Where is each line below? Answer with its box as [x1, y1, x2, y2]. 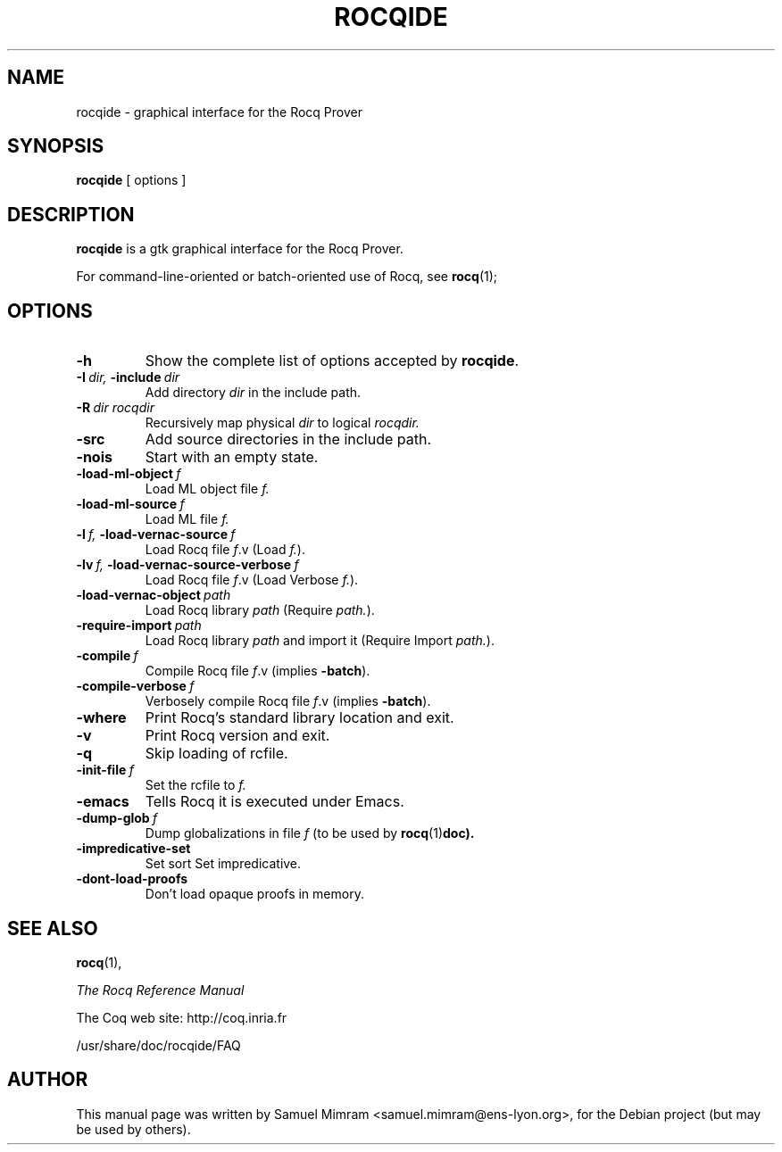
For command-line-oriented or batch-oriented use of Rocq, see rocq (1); [76, 269, 498, 285]
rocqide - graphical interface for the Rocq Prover [76, 104, 362, 120]
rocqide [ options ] [76, 172, 187, 188]
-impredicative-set [76, 841, 191, 857]
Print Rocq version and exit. [145, 726, 330, 745]
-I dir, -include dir [76, 369, 180, 385]
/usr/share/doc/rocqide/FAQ [76, 1037, 241, 1053]
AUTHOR [7, 1068, 88, 1091]
